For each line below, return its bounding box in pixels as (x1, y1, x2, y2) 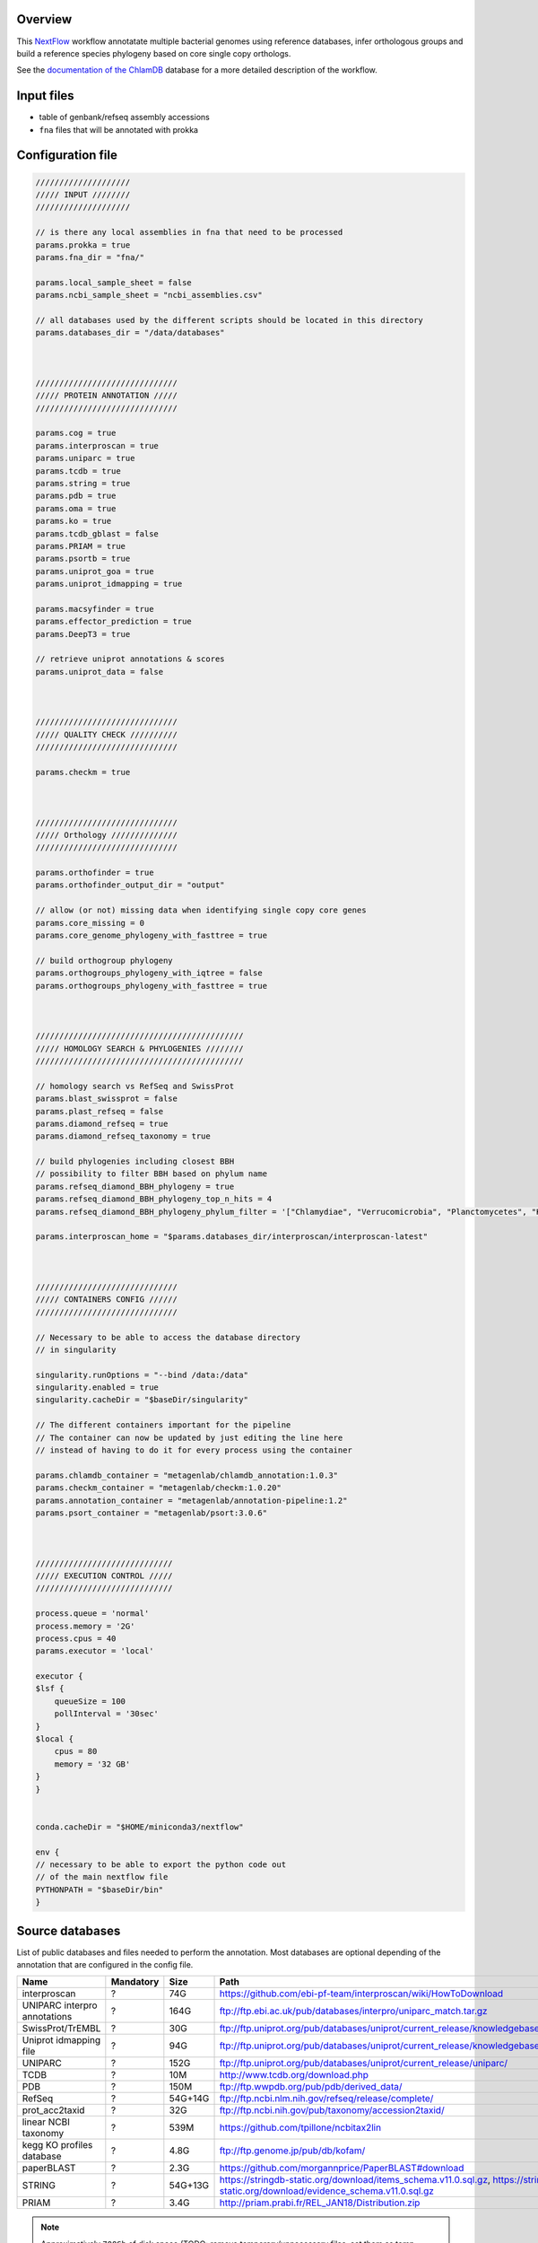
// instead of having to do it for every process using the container (35, 1445, 353, 1455)
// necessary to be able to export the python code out (35, 1859, 287, 1870)
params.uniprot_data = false (35, 667, 164, 676)
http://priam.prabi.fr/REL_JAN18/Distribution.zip (219, 2196, 421, 2209)
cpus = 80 (54, 1746, 98, 1757)
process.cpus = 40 (35, 1633, 117, 1644)
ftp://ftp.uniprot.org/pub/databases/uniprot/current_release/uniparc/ (219, 2057, 508, 2070)
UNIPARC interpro (22, 1999, 98, 2012)
